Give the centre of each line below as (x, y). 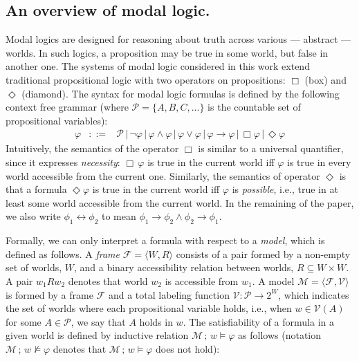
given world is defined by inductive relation (97, 335)
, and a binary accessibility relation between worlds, (184, 267)
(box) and (325, 79)
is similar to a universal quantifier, (271, 148)
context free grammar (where (67, 107)
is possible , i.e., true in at (285, 189)
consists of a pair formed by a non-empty (263, 253)
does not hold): (187, 348)
